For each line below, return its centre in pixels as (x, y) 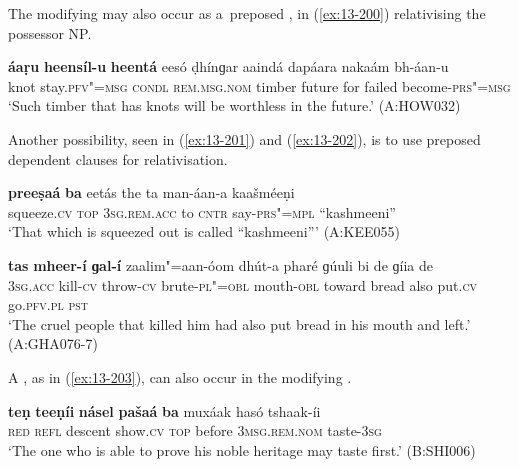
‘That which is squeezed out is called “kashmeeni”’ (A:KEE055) (204, 231)
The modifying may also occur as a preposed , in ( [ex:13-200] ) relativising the (247, 13)
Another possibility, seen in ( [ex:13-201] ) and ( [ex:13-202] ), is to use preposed (244, 138)
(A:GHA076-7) (53, 343)
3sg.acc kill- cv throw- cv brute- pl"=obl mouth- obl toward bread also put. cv (243, 284)
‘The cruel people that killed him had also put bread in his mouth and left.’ (239, 323)
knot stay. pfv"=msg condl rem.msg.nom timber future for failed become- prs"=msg (259, 85)
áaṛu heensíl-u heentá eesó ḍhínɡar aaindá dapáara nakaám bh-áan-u (228, 66)
